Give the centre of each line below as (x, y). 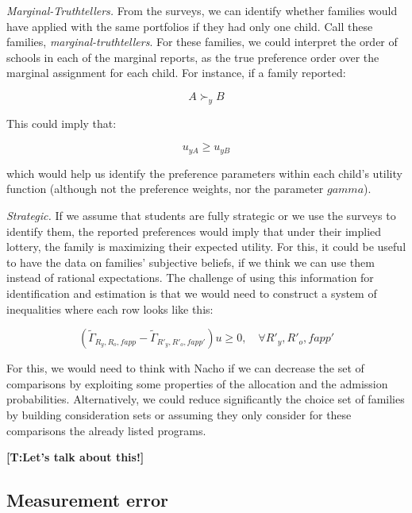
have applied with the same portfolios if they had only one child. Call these (190, 26)
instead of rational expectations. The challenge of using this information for (190, 278)
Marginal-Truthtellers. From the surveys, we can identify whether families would (202, 10)
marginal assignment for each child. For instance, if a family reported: (176, 73)
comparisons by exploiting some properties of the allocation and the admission (197, 383)
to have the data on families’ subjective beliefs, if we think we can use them (191, 262)
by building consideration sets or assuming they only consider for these (179, 414)
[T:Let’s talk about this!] (75, 457)
